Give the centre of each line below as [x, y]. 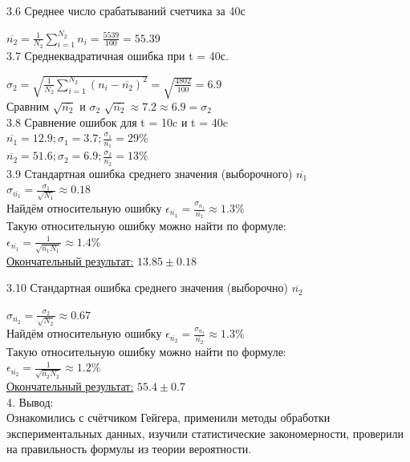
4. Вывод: [30, 401]
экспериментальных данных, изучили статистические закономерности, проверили [205, 433]
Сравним [28, 105]
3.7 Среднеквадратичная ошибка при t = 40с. [118, 55]
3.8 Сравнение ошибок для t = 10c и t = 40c [117, 122]
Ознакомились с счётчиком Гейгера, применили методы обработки [168, 417]
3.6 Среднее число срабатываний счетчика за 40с [126, 10]
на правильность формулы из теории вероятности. [129, 449]
